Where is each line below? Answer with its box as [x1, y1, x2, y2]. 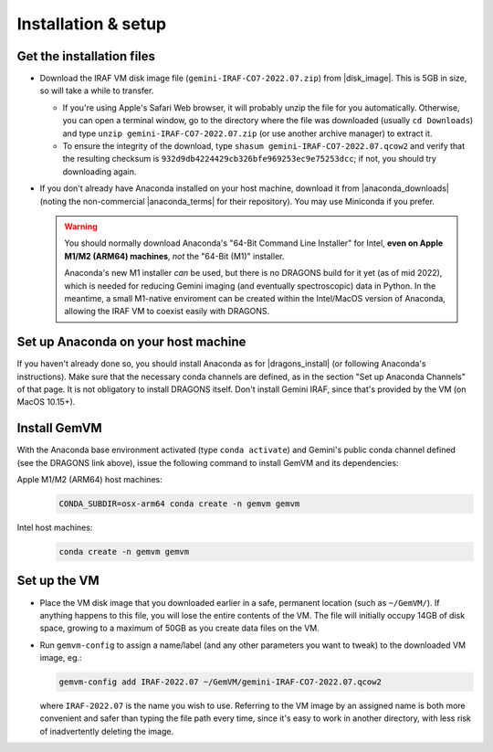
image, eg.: [39, 652, 82, 663]
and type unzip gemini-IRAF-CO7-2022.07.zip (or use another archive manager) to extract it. [62, 128, 433, 139]
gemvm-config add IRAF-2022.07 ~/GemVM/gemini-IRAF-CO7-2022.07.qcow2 [58, 677, 383, 687]
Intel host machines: [16, 522, 93, 534]
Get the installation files [16, 48, 155, 64]
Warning [64, 220, 98, 232]
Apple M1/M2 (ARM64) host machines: [16, 474, 163, 485]
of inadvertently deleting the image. [39, 726, 173, 736]
